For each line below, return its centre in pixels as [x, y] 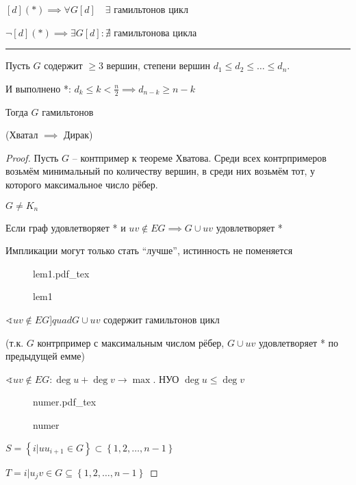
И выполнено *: [38, 88]
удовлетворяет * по [298, 342]
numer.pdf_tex [65, 402]
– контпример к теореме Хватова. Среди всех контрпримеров [199, 157]
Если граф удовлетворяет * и [66, 227]
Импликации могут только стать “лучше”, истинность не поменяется [149, 250]
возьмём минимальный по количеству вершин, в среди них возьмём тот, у [161, 171]
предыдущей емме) [45, 356]
